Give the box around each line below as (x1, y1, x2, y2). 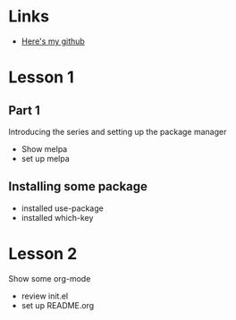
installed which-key (21, 212, 94, 223)
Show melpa (21, 143, 68, 154)
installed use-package (21, 203, 104, 214)
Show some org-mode (8, 273, 91, 283)
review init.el (21, 291, 69, 301)
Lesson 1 (8, 67, 75, 88)
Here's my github (21, 36, 86, 46)
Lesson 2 (8, 243, 78, 264)
